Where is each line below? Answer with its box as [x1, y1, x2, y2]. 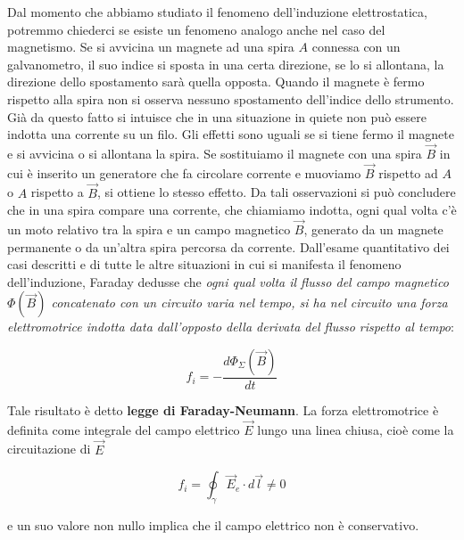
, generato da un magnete [303, 220, 443, 238]
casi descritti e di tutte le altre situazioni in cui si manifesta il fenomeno [7, 255, 402, 274]
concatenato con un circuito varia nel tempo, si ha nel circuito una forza [51, 293, 448, 312]
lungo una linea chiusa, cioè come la [257, 420, 454, 438]
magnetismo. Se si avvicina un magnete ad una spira [7, 37, 294, 56]
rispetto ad [378, 163, 438, 182]
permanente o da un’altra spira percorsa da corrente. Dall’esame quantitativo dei [7, 237, 450, 256]
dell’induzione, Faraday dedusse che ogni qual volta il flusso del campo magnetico [7, 272, 449, 290]
